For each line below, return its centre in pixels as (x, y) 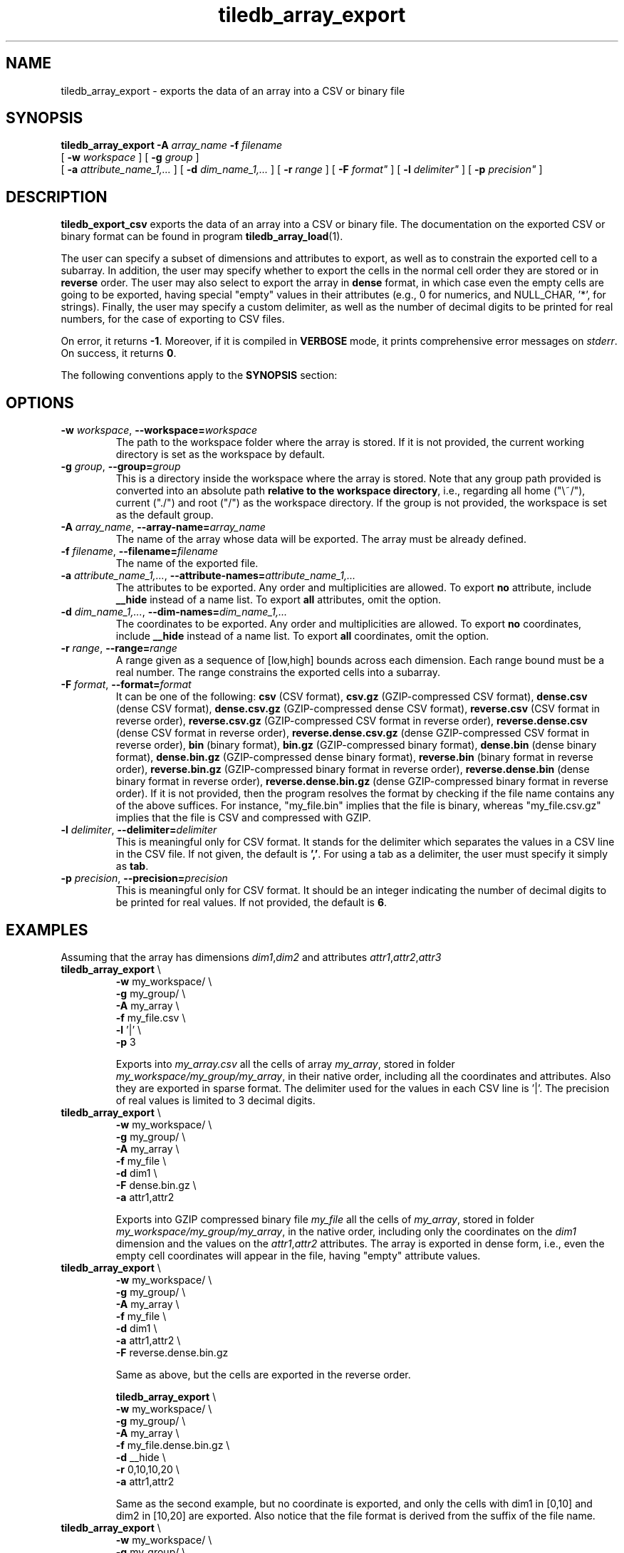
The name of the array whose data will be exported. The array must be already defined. (321, 539)
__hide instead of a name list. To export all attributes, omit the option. (279, 600)
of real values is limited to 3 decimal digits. (215, 1100)
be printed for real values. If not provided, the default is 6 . (251, 903)
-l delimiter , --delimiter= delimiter (139, 830)
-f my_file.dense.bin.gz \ (173, 1445)
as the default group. (165, 515)
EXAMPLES (47, 930)
